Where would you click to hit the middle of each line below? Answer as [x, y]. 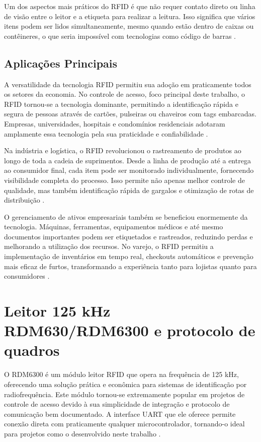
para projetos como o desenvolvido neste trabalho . [82, 433]
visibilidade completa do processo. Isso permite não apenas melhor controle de [124, 180]
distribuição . [24, 200]
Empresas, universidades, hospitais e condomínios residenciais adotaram [115, 123]
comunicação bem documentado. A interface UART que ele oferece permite [120, 414]
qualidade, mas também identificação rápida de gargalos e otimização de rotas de [129, 190]
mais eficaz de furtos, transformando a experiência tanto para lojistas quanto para [130, 266]
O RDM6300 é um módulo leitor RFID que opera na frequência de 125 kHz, [121, 374]
